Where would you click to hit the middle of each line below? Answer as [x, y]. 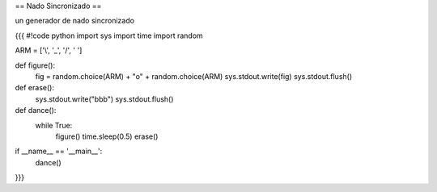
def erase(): [34, 88]
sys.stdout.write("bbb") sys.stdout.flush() [104, 99]
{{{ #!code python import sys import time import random [109, 35]
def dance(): [36, 111]
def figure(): [35, 65]
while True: [54, 125]
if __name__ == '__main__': [59, 151]
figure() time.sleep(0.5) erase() [107, 136]
